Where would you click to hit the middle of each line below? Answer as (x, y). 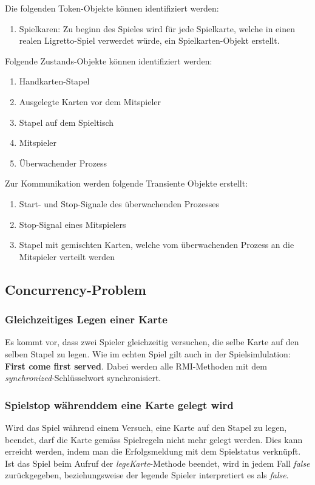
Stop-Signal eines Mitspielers (73, 224)
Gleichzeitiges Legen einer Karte (86, 319)
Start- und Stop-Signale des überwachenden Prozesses (119, 203)
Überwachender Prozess (63, 163)
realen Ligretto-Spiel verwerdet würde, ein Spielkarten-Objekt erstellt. (149, 40)
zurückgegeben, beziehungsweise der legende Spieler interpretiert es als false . (147, 475)
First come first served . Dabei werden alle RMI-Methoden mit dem (136, 366)
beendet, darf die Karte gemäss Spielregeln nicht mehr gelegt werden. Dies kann (154, 439)
